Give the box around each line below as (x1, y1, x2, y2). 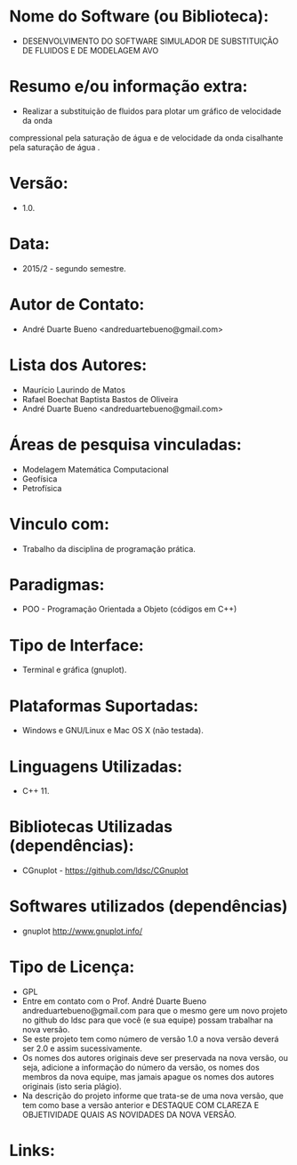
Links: (9, 1141, 56, 1161)
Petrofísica (21, 482, 62, 493)
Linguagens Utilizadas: (9, 756, 183, 776)
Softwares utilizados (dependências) (9, 896, 288, 917)
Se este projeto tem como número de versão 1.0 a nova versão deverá (21, 1034, 279, 1045)
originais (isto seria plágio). (21, 1081, 122, 1092)
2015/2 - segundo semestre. (21, 263, 126, 273)
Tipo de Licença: (9, 957, 135, 977)
